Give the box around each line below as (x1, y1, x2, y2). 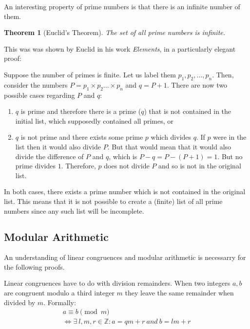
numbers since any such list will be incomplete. (4, 205, 144, 216)
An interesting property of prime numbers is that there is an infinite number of (4, 1, 240, 11)
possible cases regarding (4, 90, 75, 100)
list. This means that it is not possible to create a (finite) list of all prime (4, 196, 223, 206)
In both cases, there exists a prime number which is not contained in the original (4, 186, 246, 197)
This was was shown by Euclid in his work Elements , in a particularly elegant (4, 43, 236, 54)
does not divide (104, 161, 150, 171)
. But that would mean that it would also (107, 141, 231, 151)
